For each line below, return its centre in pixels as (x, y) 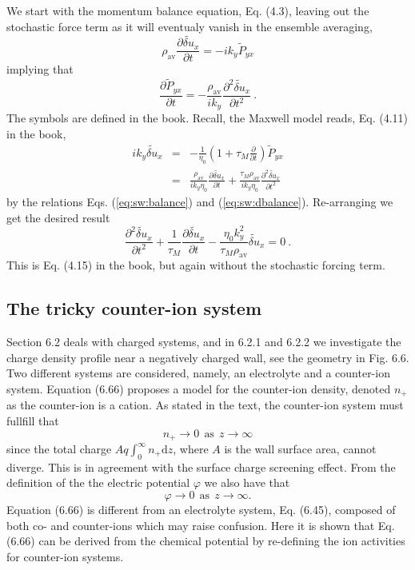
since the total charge (59, 448)
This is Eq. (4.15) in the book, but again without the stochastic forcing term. (196, 265)
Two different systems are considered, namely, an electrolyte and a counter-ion (198, 373)
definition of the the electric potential (98, 482)
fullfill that (33, 420)
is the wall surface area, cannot (300, 448)
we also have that (247, 482)
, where (191, 448)
